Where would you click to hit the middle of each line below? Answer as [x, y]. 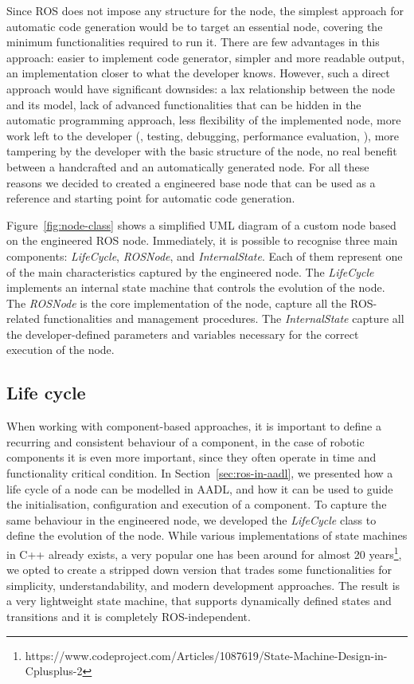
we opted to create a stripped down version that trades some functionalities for [199, 570]
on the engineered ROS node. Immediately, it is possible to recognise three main [202, 240]
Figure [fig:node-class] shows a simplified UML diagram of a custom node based [201, 224]
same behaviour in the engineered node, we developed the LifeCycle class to [191, 519]
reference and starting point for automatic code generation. [151, 198]
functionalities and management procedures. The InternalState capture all [224, 318]
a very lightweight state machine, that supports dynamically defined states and [199, 601]
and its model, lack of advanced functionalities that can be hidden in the [184, 104]
